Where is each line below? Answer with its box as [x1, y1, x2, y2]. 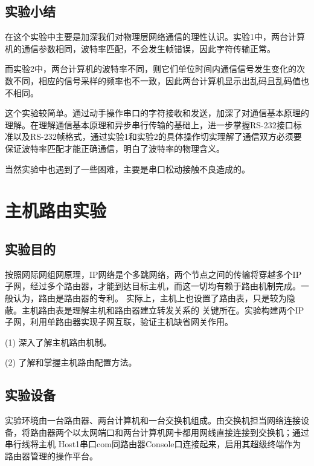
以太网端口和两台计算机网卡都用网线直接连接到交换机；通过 [72, 425, 309, 438]
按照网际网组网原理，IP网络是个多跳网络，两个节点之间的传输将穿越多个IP [5, 267, 302, 280]
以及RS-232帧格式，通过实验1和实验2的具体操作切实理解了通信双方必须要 [13, 130, 302, 143]
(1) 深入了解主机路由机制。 [5, 335, 112, 348]
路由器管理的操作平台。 [5, 449, 98, 462]
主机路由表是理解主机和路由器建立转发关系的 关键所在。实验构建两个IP [21, 303, 304, 316]
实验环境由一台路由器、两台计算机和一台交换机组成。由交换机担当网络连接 [5, 414, 301, 427]
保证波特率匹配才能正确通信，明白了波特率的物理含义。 [5, 142, 225, 154]
